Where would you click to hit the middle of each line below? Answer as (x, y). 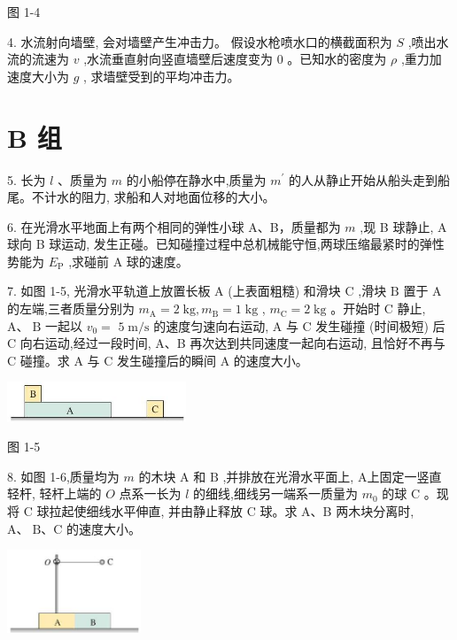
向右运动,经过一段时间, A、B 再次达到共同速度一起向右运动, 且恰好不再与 (232, 343)
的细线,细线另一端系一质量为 (275, 493)
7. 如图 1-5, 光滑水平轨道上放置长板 (109, 291)
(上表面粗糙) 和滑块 (284, 291)
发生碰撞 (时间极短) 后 (380, 325)
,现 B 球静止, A (403, 226)
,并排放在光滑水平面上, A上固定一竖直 (332, 476)
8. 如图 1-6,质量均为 (63, 476)
